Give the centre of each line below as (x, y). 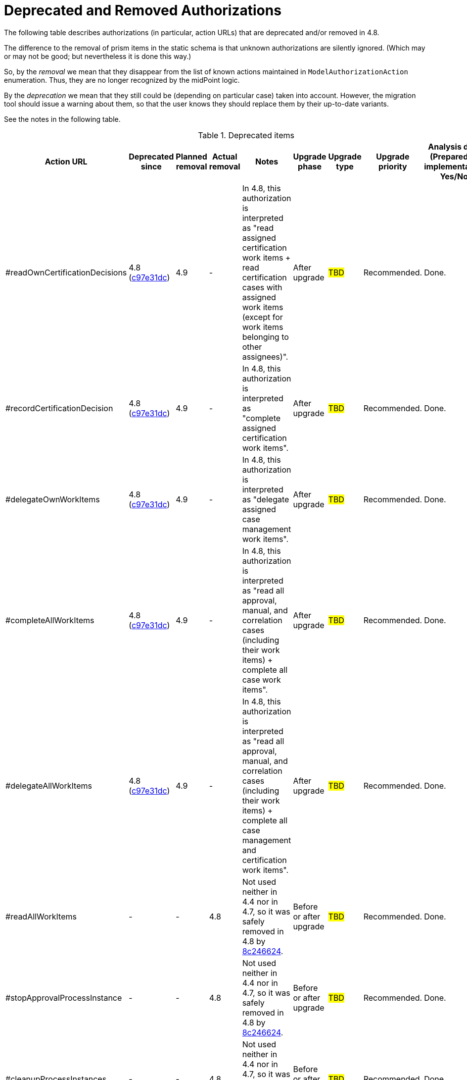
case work (261, 679)
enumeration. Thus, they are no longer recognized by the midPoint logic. (122, 80)
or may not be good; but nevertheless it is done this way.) (98, 56)
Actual (225, 156)
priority (393, 166)
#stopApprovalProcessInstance (64, 998)
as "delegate (266, 499)
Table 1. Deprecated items (246, 135)
